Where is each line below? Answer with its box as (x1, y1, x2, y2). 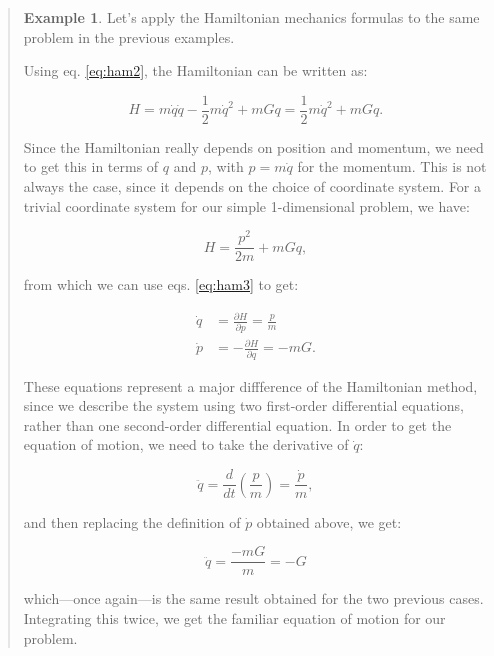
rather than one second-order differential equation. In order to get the (23, 414, 452, 435)
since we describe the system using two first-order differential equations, (23, 395, 464, 416)
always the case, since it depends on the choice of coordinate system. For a (23, 176, 482, 197)
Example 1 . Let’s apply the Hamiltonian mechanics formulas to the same (23, 7, 480, 27)
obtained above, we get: (256, 511, 402, 532)
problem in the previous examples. (23, 26, 235, 47)
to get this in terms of (23, 156, 159, 177)
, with (208, 156, 244, 177)
